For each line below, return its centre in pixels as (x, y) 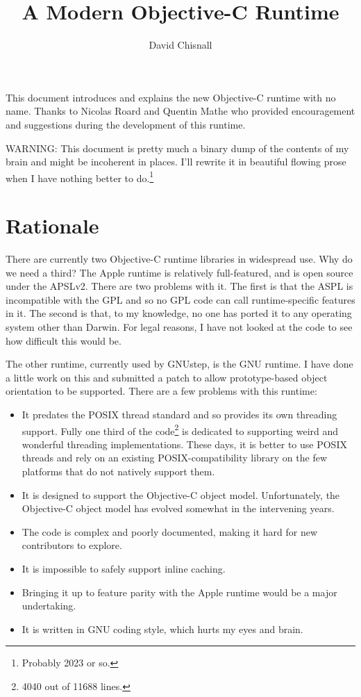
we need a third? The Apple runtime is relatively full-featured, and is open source (179, 272)
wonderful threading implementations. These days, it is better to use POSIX (184, 444)
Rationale (52, 225)
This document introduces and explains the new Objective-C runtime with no (171, 97)
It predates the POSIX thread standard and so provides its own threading (179, 414)
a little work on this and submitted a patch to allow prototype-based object (167, 377)
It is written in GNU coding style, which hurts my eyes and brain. (162, 629)
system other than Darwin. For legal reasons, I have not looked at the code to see (179, 327)
